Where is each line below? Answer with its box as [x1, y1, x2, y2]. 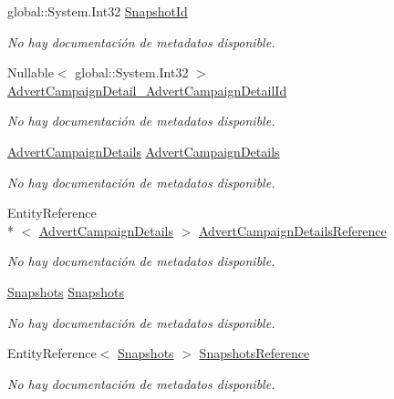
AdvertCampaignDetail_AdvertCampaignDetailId [7, 80, 287, 99]
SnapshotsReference [199, 343, 310, 363]
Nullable [7, 63, 54, 82]
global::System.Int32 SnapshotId [7, 2, 188, 20]
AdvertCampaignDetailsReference [198, 220, 387, 240]
